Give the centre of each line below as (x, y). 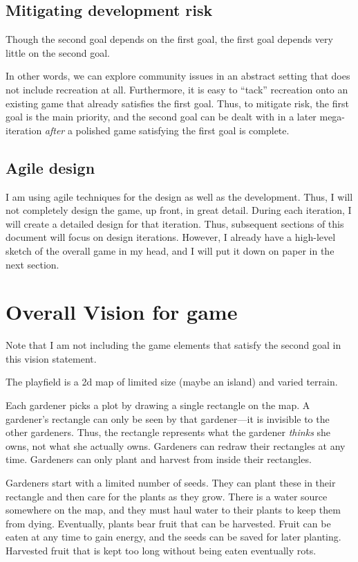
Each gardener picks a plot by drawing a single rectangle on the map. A (158, 405)
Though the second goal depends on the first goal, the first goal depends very (169, 39)
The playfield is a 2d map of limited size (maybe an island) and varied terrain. (172, 382)
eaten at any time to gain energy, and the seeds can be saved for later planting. (173, 537)
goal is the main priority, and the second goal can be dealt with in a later (161, 117)
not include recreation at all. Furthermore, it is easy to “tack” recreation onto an (177, 89)
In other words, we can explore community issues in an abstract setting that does (178, 76)
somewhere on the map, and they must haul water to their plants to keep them (173, 510)
